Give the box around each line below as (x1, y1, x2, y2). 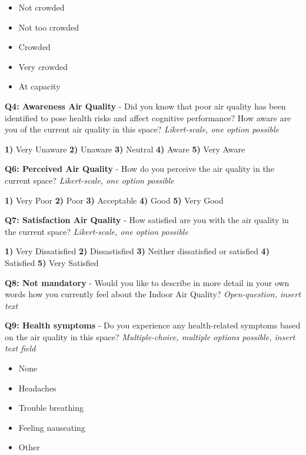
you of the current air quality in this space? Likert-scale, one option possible (5, 123, 279, 135)
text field (5, 342, 36, 354)
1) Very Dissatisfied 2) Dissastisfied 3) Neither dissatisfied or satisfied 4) (5, 245, 270, 257)
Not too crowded (18, 21, 79, 33)
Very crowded (18, 60, 68, 72)
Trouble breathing (18, 401, 84, 414)
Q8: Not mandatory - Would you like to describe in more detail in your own (5, 276, 290, 288)
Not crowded (18, 1, 65, 13)
